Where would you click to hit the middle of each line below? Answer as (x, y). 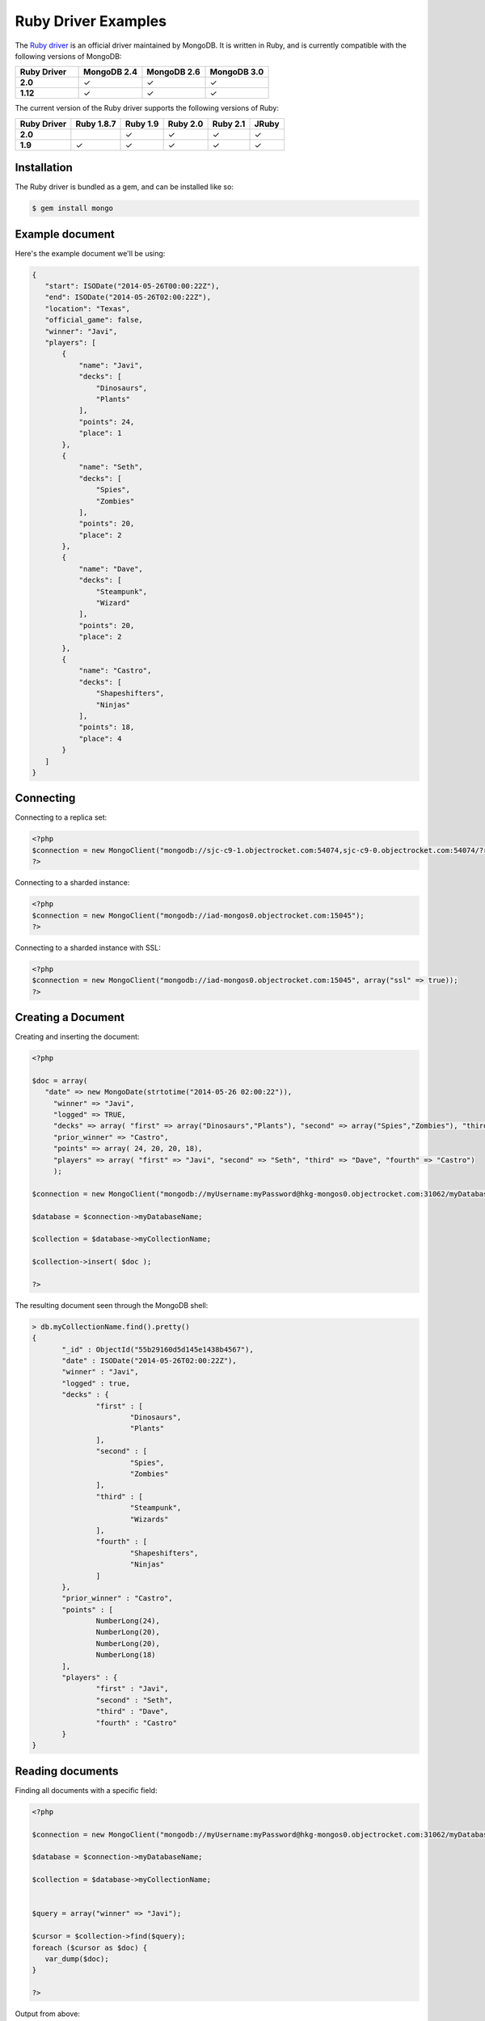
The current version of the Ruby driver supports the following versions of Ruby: (147, 108)
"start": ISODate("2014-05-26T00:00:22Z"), (132, 286)
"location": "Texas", (88, 308)
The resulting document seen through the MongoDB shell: (112, 1305)
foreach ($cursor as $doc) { (90, 1947)
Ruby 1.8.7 (96, 124)
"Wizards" (149, 1519)
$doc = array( (60, 1080)
